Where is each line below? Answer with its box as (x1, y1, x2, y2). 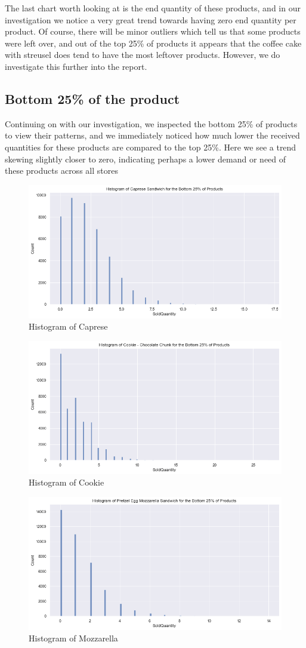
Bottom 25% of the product (5, 89, 180, 108)
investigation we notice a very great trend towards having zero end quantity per (5, 13, 296, 26)
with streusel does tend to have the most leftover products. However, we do (5, 48, 280, 61)
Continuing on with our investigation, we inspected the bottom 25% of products (5, 117, 298, 130)
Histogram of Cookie (29, 476, 104, 489)
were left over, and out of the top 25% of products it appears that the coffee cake (5, 36, 302, 49)
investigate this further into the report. (5, 60, 147, 72)
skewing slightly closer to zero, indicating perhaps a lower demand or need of (5, 152, 286, 165)
